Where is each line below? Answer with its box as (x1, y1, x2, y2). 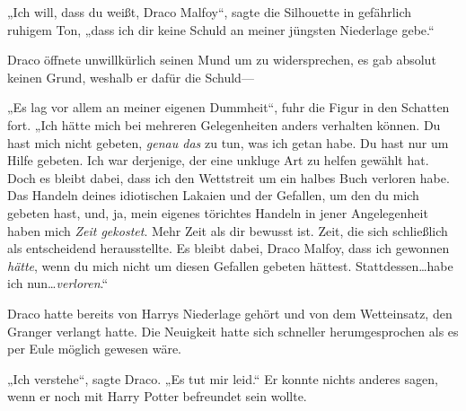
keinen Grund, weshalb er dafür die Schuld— (7, 67, 254, 86)
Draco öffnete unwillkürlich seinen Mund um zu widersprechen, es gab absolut (7, 50, 436, 69)
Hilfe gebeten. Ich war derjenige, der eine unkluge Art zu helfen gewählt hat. (7, 151, 429, 170)
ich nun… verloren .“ (7, 274, 109, 293)
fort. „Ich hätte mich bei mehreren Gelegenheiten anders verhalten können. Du (7, 115, 441, 134)
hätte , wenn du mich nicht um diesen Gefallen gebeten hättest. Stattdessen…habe (7, 256, 453, 275)
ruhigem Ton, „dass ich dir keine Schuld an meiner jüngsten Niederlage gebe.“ (7, 20, 435, 39)
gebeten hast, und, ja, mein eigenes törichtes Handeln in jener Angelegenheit (7, 203, 428, 222)
